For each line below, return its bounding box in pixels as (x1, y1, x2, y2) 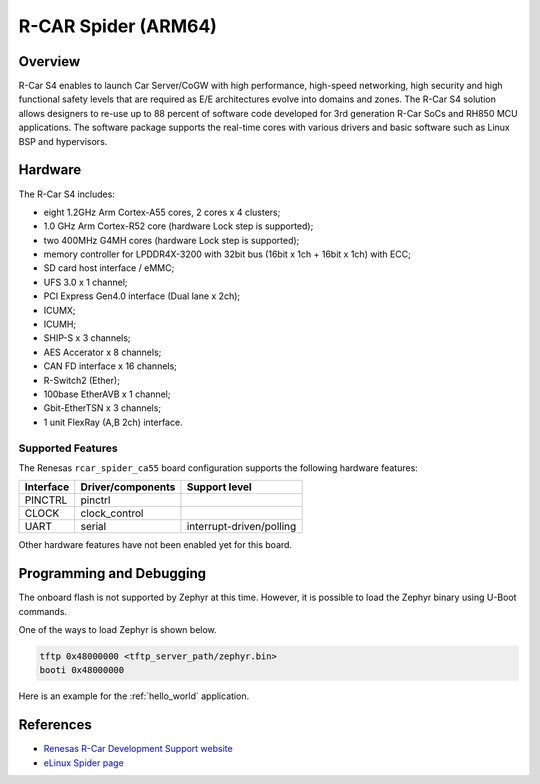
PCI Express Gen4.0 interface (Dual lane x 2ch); (43, 290, 241, 302)
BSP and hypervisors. (18, 135, 108, 147)
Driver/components (80, 480, 176, 494)
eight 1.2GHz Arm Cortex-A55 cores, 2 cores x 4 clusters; (43, 206, 281, 218)
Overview (18, 53, 81, 70)
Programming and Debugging (18, 565, 207, 582)
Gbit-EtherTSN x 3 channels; (43, 402, 162, 414)
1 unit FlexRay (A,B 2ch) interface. (43, 416, 184, 428)
